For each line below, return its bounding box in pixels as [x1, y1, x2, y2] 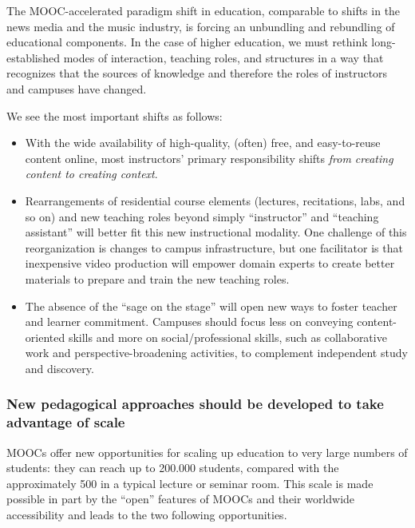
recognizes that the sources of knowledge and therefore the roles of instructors [6, 65, 388, 81]
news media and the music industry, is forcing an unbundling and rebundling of [6, 18, 395, 34]
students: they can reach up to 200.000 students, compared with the [6, 459, 339, 476]
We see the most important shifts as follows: [6, 107, 223, 124]
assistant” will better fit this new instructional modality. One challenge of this [25, 224, 407, 240]
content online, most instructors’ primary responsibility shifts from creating [25, 149, 393, 166]
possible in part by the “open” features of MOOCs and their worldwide [6, 490, 355, 507]
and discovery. [25, 359, 94, 376]
